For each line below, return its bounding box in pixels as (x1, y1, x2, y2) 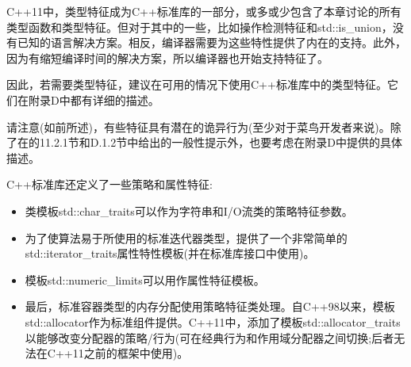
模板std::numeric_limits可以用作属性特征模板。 (25, 271, 265, 288)
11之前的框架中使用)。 (72, 345, 189, 361)
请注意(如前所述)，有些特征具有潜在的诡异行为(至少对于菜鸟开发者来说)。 (6, 118, 390, 135)
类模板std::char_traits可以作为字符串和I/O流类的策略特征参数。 (25, 202, 353, 219)
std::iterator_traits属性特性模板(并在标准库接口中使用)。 (25, 245, 315, 262)
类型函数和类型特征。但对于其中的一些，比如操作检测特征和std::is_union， (6, 18, 393, 35)
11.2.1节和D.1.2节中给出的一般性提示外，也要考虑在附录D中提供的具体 (39, 134, 402, 151)
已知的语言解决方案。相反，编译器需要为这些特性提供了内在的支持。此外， (17, 34, 406, 51)
